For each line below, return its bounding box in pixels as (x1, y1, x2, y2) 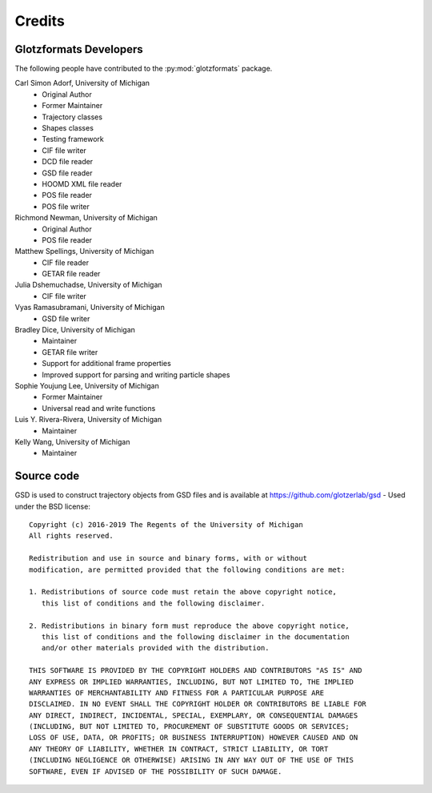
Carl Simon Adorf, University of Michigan (14, 78, 150, 88)
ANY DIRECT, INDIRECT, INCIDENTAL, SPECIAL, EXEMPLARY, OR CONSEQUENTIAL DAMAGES (29, 710, 358, 720)
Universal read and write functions (42, 403, 156, 413)
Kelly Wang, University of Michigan (14, 437, 130, 446)
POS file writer (42, 201, 90, 211)
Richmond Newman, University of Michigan (14, 213, 158, 223)
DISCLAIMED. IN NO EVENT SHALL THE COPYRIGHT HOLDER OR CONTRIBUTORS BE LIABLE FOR (29, 699, 367, 709)
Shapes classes (42, 123, 94, 133)
